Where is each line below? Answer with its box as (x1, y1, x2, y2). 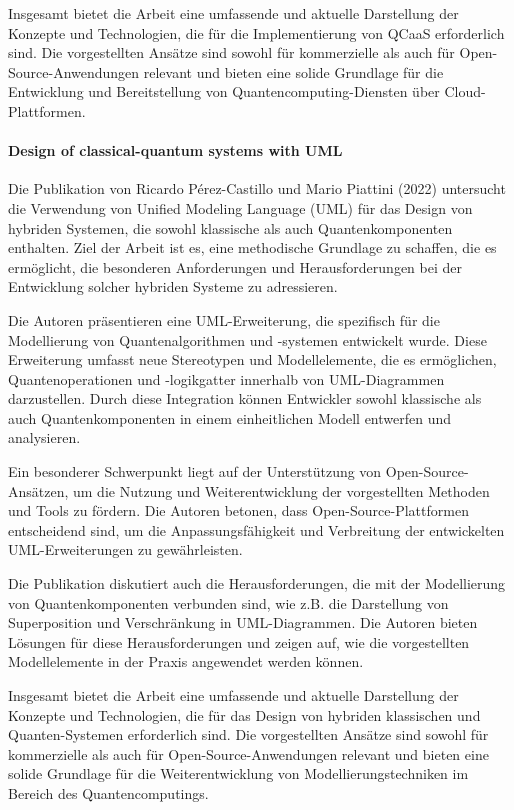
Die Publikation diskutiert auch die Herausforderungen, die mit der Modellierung (8, 573, 506, 594)
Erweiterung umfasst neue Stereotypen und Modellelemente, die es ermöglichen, (8, 349, 497, 370)
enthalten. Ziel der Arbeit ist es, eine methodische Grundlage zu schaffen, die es (8, 237, 497, 258)
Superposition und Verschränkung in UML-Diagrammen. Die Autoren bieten (8, 612, 478, 633)
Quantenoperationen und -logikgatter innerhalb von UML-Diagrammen (8, 368, 445, 389)
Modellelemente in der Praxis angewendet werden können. (8, 651, 364, 672)
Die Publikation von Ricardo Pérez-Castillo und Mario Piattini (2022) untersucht (8, 178, 506, 199)
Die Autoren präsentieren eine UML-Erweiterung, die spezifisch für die (8, 309, 440, 330)
